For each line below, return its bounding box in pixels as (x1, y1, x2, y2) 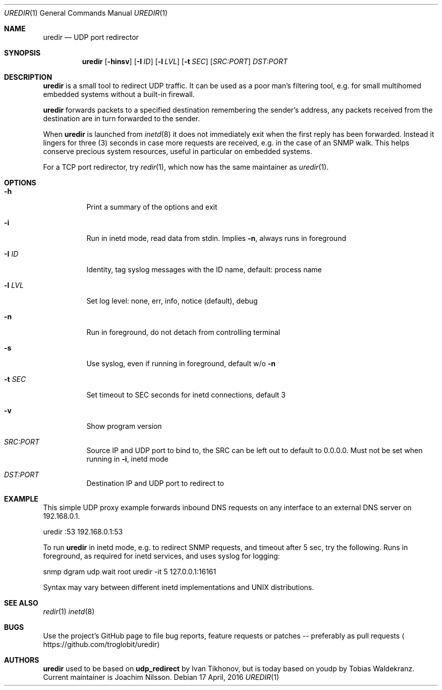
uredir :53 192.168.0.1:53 (43, 527, 123, 536)
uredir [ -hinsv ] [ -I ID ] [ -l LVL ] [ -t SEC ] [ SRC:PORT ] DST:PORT (82, 57, 288, 66)
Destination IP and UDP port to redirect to (86, 479, 224, 487)
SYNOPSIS (4, 48, 41, 57)
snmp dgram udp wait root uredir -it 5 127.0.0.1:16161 (43, 567, 216, 576)
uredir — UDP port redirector (43, 33, 139, 41)
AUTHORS (4, 656, 39, 664)
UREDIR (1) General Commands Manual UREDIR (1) (4, 9, 168, 17)
